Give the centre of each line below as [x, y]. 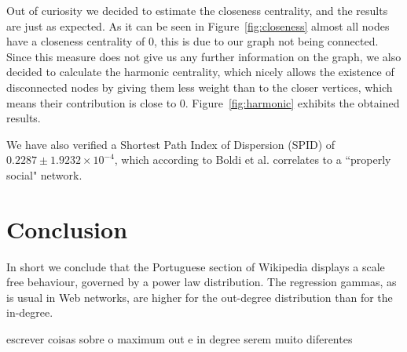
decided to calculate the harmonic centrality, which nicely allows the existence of [200, 72]
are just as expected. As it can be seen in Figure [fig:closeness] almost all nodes [198, 25]
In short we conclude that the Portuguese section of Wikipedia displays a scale [196, 266]
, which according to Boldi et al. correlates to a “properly [253, 160]
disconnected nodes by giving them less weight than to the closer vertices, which [200, 87]
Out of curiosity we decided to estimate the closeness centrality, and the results [197, 10]
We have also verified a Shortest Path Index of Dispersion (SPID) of [171, 144]
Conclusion [67, 229]
